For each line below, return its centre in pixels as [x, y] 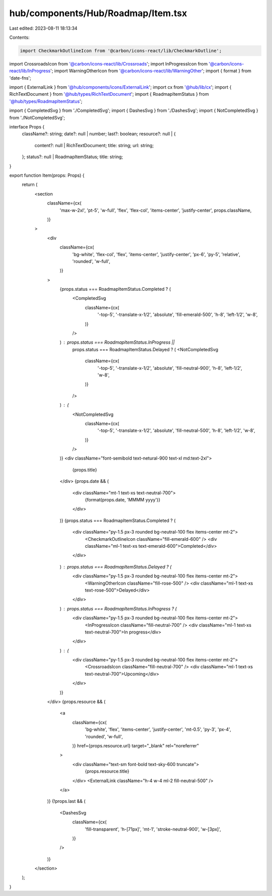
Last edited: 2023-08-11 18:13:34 [43, 28]
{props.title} [85, 470]
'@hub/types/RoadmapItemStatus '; [46, 101]
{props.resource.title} [107, 772]
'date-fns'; [20, 78]
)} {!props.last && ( [66, 801]
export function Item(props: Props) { [47, 175]
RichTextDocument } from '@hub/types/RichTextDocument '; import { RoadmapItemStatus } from [109, 94]
